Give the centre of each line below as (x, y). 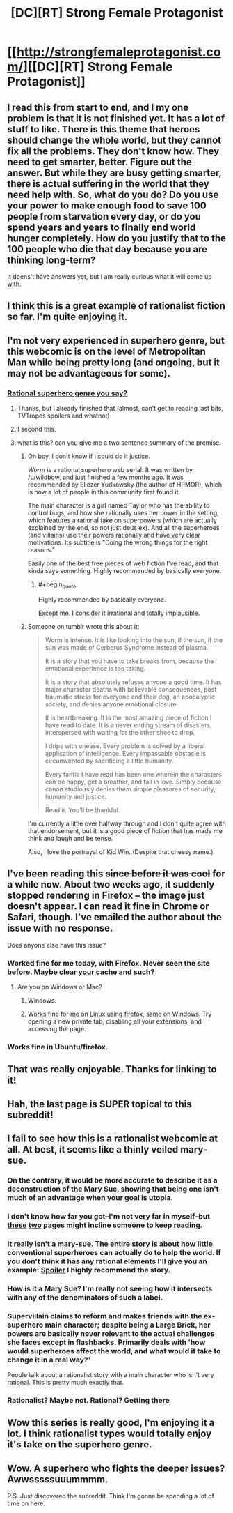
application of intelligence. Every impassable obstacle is (126, 753)
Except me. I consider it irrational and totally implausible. (119, 613)
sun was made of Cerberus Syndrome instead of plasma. (127, 647)
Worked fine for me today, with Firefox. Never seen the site (109, 963)
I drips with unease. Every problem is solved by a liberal (125, 746)
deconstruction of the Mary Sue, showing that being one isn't (113, 1189)
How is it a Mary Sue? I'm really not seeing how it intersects (110, 1288)
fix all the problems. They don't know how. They (113, 151)
